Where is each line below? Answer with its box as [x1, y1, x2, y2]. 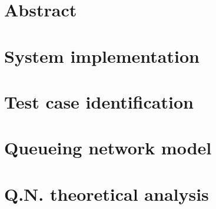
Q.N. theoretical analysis [4, 181, 209, 205]
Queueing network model [4, 136, 212, 160]
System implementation [4, 43, 200, 68]
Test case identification [4, 89, 194, 113]
